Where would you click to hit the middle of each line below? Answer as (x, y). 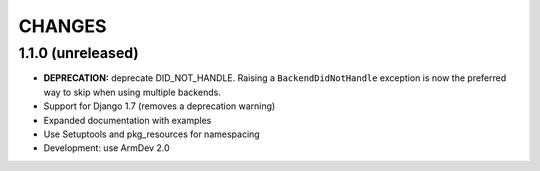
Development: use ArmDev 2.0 (106, 148)
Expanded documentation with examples (127, 120)
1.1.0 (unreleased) (78, 53)
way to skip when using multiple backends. (132, 92)
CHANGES (62, 26)
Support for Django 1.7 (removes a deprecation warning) (159, 106)
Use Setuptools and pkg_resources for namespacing (151, 134)
